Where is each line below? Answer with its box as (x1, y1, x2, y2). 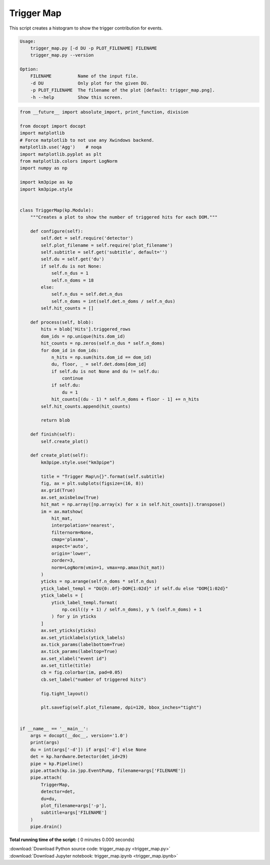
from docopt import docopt (19, 123, 86, 129)
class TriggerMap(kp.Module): (19, 207, 94, 213)
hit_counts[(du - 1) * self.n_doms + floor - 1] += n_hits (51, 396, 199, 402)
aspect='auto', (51, 544, 88, 549)
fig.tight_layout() (40, 691, 88, 696)
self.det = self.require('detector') (40, 235, 133, 241)
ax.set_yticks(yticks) (40, 628, 97, 633)
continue (61, 375, 83, 381)
